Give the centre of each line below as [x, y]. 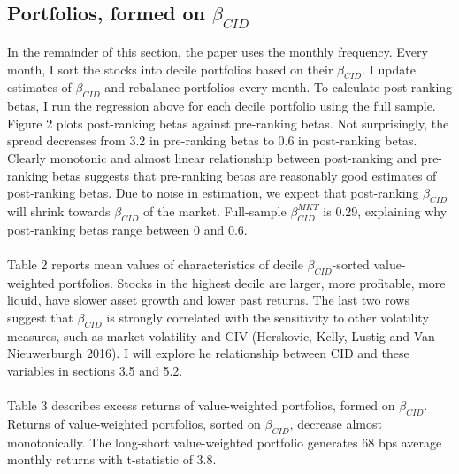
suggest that [40, 317]
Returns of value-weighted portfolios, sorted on [134, 423]
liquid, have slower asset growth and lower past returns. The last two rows [208, 300]
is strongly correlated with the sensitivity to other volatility [268, 317]
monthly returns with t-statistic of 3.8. [112, 459]
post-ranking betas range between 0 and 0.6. [127, 229]
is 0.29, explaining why [385, 210]
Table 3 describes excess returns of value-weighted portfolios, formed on [201, 405]
